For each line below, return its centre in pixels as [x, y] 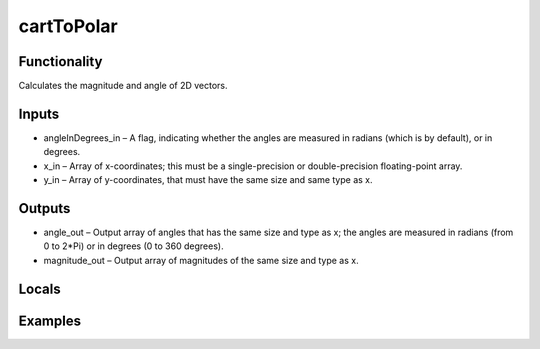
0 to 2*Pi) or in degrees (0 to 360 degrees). [133, 246]
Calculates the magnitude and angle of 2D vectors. [123, 86]
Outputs [44, 208]
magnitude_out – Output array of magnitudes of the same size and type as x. [201, 260]
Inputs [39, 113]
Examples [50, 320]
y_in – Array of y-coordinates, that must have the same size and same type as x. [208, 180]
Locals [39, 288]
